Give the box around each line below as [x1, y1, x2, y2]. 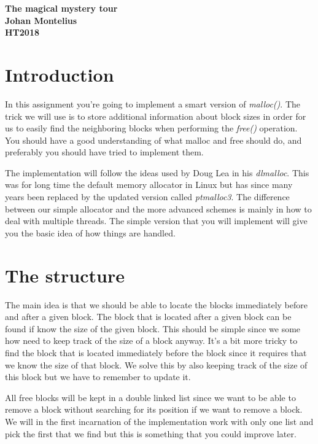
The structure [5, 262, 125, 287]
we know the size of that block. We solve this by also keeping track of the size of [5, 358, 308, 371]
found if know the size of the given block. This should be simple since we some [5, 322, 301, 335]
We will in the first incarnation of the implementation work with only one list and [5, 415, 314, 427]
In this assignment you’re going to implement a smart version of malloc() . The [5, 97, 300, 110]
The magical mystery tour [5, 2, 118, 14]
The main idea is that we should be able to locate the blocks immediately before [5, 298, 308, 311]
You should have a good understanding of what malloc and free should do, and [5, 133, 302, 146]
